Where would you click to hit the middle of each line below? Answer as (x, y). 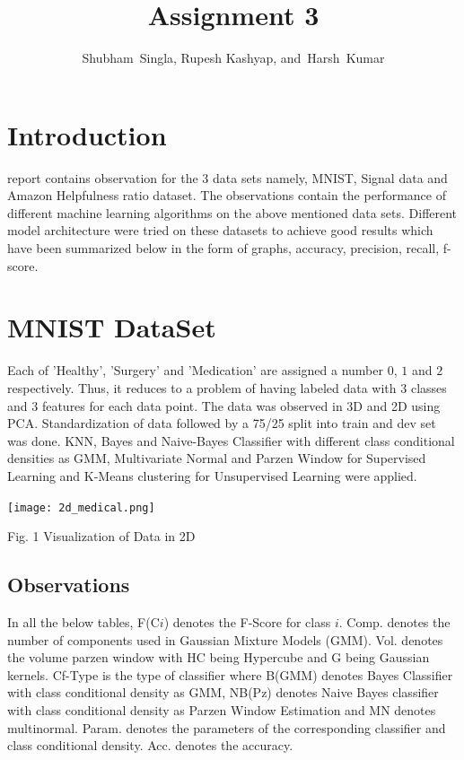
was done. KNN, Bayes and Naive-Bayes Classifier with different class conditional (231, 440)
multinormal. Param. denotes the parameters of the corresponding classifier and (227, 727)
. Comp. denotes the (394, 621)
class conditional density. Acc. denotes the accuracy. (150, 745)
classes (429, 387)
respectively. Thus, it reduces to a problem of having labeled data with (202, 387)
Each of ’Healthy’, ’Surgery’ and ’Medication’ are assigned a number (195, 370)
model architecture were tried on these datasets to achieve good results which (220, 230)
